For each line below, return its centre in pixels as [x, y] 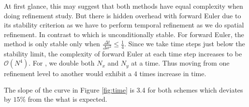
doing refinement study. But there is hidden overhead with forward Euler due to [123, 15]
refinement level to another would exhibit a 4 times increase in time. [105, 74]
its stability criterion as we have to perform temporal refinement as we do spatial [124, 25]
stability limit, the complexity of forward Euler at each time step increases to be [123, 53]
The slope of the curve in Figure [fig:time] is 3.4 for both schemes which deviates [124, 89]
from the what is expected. [67, 99]
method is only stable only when [52, 44]
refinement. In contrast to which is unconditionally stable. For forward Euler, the [124, 34]
